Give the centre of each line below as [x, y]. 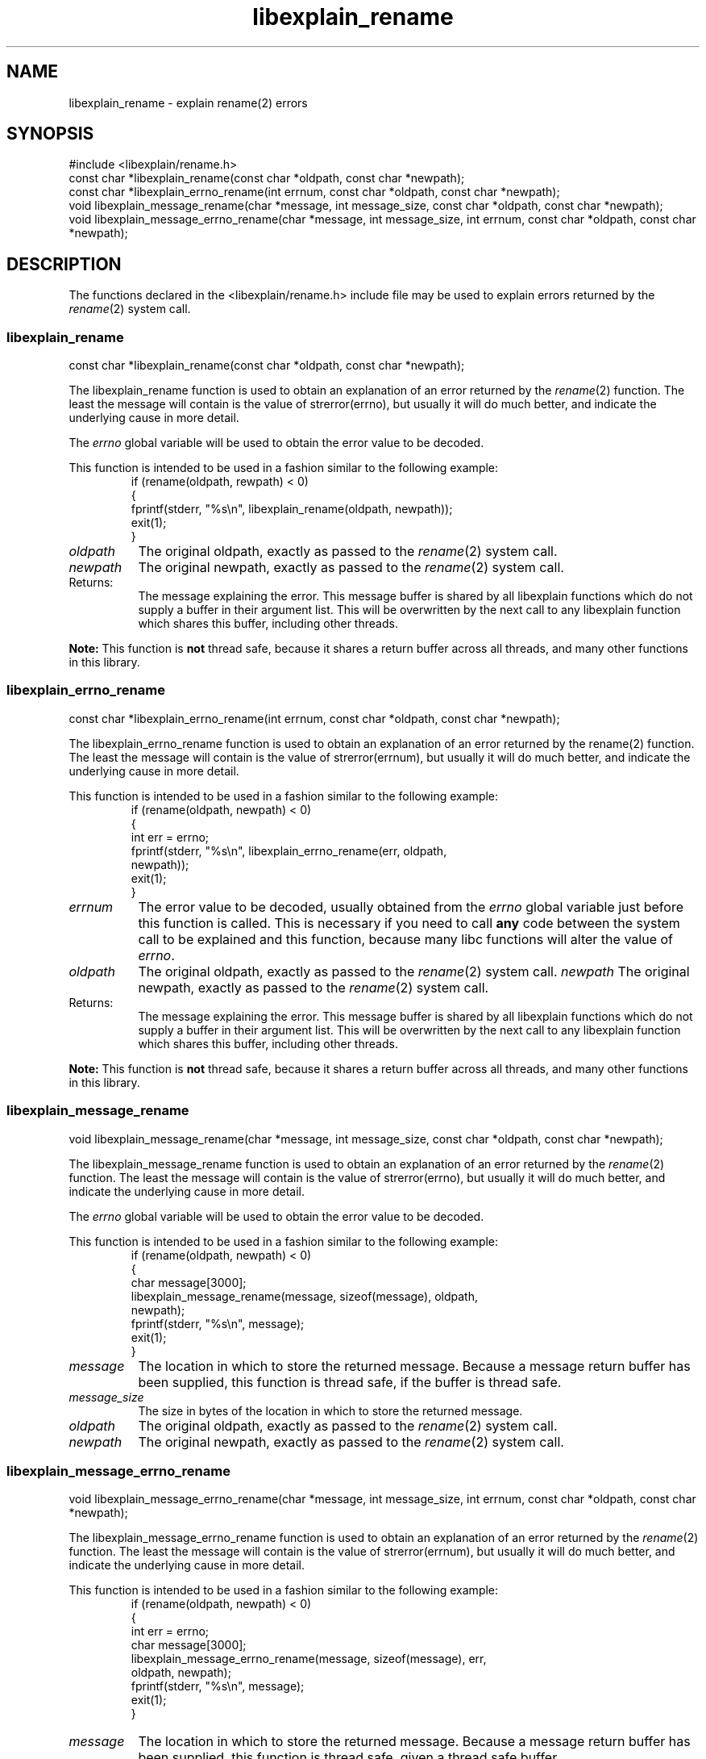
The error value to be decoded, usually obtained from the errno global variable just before [411, 907]
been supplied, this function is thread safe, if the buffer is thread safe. [350, 1382]
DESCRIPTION [64, 264]
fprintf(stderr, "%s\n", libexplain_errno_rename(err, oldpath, [289, 850]
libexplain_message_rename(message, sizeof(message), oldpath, [305, 1296]
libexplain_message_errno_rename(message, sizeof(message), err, [309, 1659]
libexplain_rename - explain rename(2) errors [188, 102]
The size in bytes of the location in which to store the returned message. [330, 1410]
